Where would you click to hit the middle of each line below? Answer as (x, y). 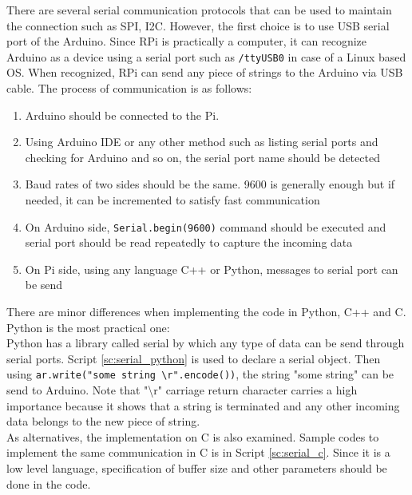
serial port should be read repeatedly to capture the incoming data (189, 242)
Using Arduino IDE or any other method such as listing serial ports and (202, 142)
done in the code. (49, 483)
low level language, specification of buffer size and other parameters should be (197, 468)
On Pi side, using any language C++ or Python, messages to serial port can (212, 269)
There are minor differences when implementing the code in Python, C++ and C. (206, 312)
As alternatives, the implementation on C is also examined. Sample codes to (193, 436)
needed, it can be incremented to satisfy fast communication (172, 200)
